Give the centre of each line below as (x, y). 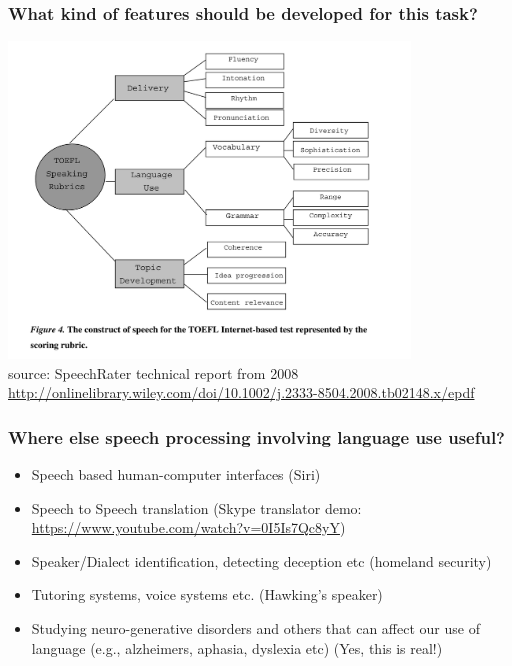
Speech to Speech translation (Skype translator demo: (196, 507)
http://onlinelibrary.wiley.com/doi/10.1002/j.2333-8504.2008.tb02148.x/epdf (241, 392)
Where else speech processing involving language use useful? (256, 436)
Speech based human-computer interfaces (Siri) (176, 473)
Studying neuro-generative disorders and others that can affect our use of (255, 627)
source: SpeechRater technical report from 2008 (153, 372)
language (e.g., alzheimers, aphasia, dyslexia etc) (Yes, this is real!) (237, 647)
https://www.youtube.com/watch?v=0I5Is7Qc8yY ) (188, 527)
